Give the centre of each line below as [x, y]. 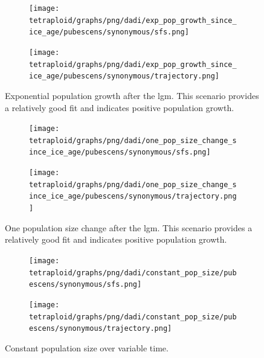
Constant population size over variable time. [87, 347]
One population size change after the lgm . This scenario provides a [129, 227]
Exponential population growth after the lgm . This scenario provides [132, 95]
